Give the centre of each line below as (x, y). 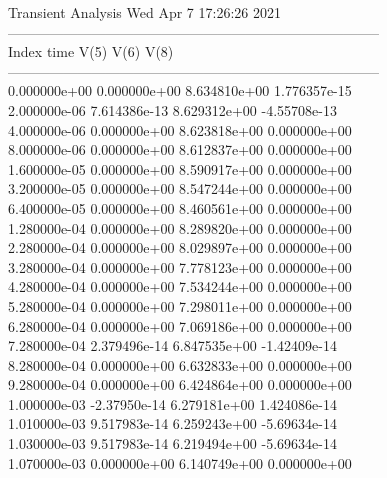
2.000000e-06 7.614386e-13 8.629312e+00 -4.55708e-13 (172, 109)
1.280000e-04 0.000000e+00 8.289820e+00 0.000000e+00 (180, 227)
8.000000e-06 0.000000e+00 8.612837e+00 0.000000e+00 (180, 149)
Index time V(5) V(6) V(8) (91, 51)
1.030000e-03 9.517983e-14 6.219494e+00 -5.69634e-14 (172, 443)
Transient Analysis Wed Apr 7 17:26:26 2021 (144, 12)
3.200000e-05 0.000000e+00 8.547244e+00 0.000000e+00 (180, 188)
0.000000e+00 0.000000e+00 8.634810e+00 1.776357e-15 (180, 90)
